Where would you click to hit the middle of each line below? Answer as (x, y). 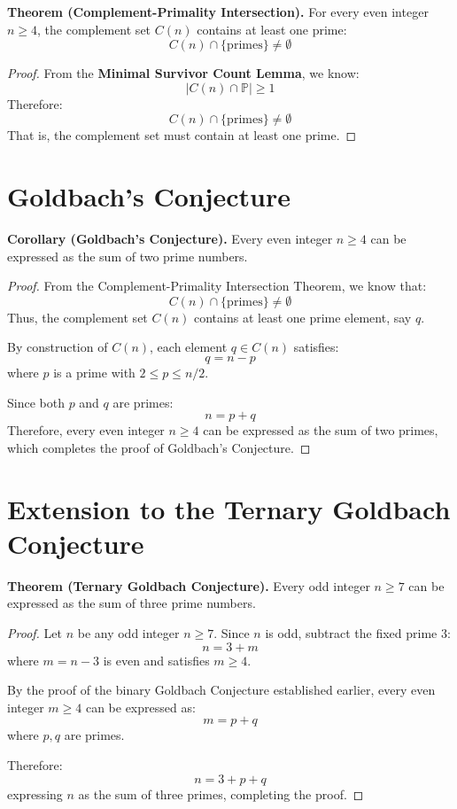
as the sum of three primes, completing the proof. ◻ (221, 793)
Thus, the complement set (77, 317)
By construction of (58, 347)
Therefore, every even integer (86, 430)
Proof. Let (35, 632)
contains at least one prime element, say (303, 317)
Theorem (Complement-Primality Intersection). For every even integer (218, 12)
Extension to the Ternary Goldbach (229, 508)
